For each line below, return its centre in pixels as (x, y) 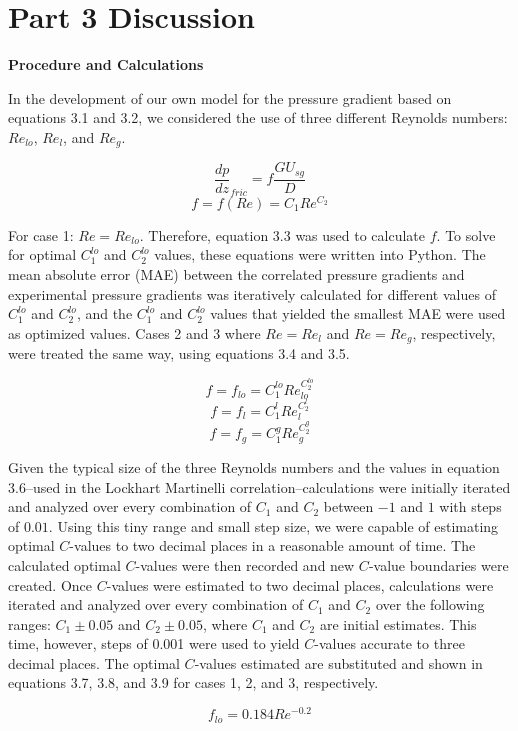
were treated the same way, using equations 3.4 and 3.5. (179, 353)
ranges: (29, 623)
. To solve (466, 234)
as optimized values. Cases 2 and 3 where (134, 332)
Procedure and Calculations (106, 64)
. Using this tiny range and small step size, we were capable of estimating (273, 525)
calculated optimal (64, 564)
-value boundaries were (438, 564)
